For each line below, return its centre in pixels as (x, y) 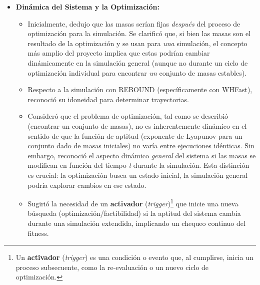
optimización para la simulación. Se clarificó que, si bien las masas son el (139, 33)
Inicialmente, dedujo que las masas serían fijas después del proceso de (134, 23)
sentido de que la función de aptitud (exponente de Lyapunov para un (135, 135)
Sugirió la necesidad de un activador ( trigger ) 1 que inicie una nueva (133, 203)
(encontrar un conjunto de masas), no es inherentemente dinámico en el (137, 125)
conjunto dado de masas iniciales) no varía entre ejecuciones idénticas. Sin (141, 146)
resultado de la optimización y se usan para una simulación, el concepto (137, 43)
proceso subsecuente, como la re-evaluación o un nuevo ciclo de (112, 267)
